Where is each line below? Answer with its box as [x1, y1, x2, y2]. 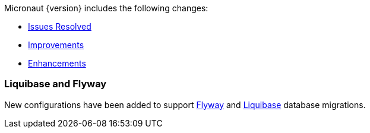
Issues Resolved [28, 21, 91, 31]
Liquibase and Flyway [4, 78, 107, 90]
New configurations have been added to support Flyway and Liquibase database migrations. [4, 99, 366, 110]
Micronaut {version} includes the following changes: [4, 3, 208, 13]
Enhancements [28, 58, 86, 68]
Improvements [28, 40, 84, 50]
